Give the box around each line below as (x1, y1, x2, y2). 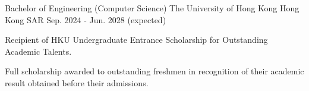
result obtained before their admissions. (5, 76, 149, 89)
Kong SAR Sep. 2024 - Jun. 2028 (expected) (5, 13, 166, 26)
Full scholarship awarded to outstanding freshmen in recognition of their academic (5, 65, 304, 77)
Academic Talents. (5, 45, 72, 57)
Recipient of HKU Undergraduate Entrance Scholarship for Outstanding (5, 33, 268, 46)
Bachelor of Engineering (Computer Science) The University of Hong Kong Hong (5, 2, 299, 14)
